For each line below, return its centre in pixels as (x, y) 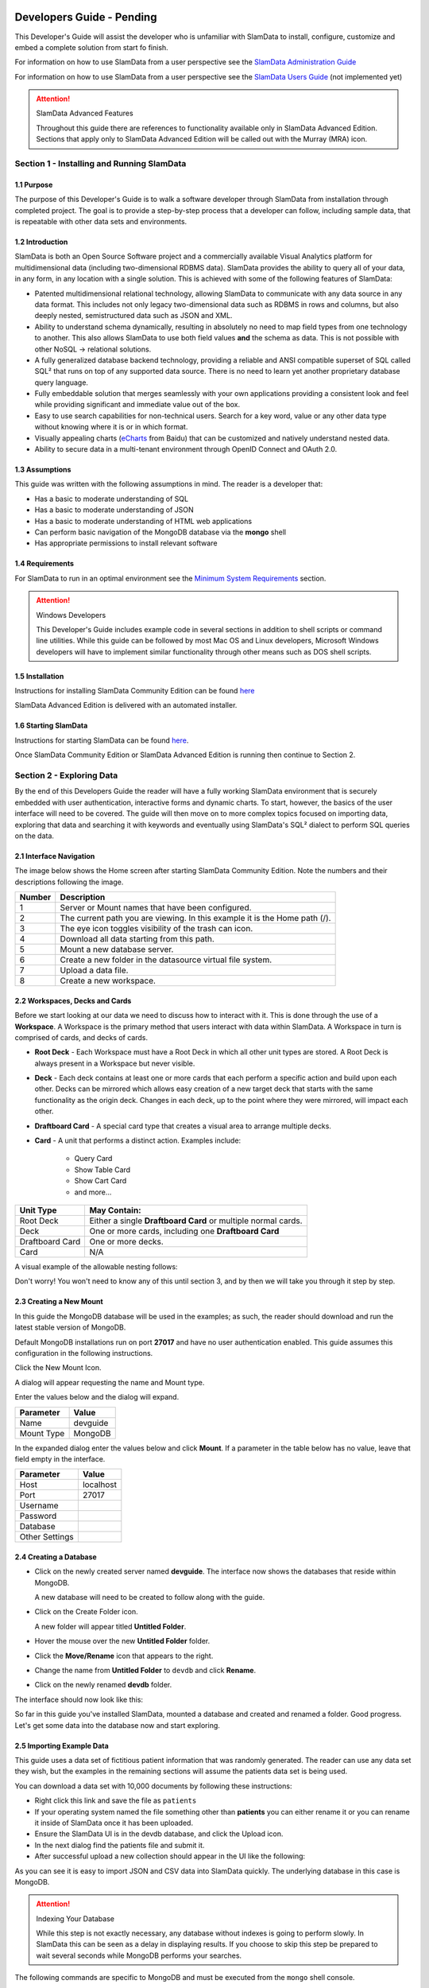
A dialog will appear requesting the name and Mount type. (110, 1382)
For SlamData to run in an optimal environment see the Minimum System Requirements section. (170, 578)
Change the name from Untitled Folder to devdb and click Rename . (145, 1671)
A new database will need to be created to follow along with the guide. (150, 1598)
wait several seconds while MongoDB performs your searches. (139, 1955)
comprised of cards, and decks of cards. (81, 1037)
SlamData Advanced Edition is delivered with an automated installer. (126, 705)
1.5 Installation (39, 676)
